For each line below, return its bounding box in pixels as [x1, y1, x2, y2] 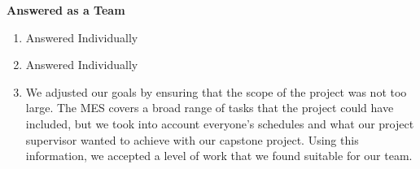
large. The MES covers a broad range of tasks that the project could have [25, 99, 394, 116]
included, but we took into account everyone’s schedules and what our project [25, 115, 414, 132]
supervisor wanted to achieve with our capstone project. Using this [25, 131, 359, 148]
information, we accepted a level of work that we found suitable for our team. [25, 147, 413, 164]
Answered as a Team [7, 2, 125, 18]
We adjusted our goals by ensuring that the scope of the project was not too [25, 83, 407, 100]
